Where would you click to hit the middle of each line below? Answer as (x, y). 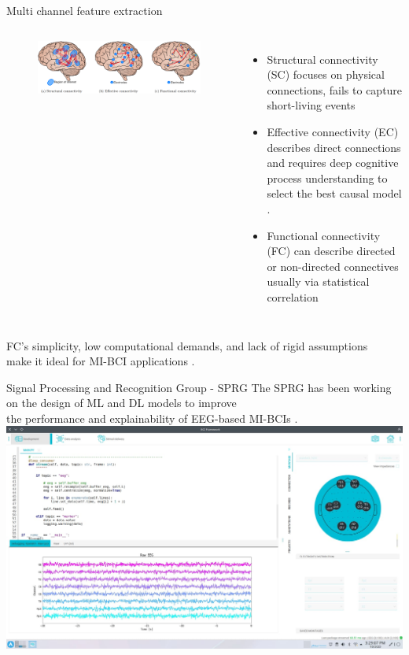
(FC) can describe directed (331, 251)
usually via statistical (318, 281)
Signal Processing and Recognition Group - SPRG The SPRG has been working (199, 387)
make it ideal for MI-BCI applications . (101, 361)
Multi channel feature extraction (85, 10)
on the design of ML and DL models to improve (122, 403)
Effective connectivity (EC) (333, 131)
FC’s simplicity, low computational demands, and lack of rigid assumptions (187, 345)
